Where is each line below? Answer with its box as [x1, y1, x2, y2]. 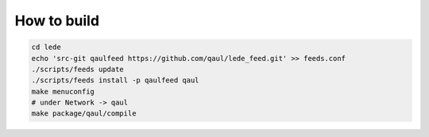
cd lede [31, 43, 61, 51]
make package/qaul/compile [31, 109, 137, 118]
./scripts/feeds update [31, 64, 125, 74]
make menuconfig [31, 87, 95, 96]
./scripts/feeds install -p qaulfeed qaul [31, 76, 199, 85]
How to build [14, 12, 99, 29]
